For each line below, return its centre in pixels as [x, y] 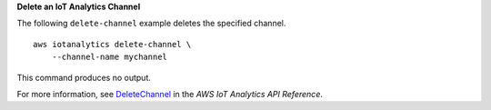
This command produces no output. [84, 77]
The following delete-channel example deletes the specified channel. [151, 24]
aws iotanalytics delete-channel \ [112, 44]
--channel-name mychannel [110, 57]
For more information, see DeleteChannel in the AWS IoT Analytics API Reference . [170, 94]
